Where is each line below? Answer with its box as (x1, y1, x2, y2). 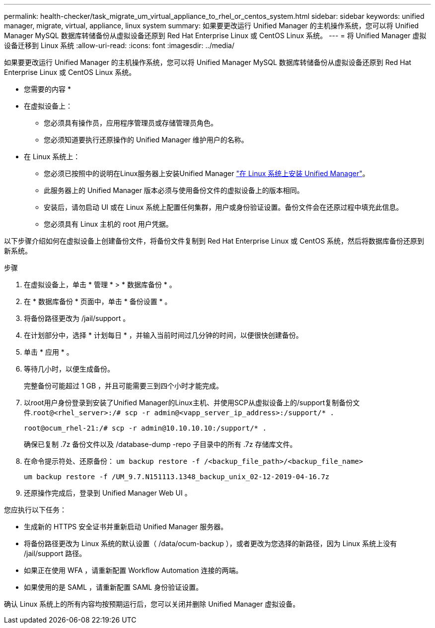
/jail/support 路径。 (24, 549, 86, 558)
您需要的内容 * (24, 85, 71, 93)
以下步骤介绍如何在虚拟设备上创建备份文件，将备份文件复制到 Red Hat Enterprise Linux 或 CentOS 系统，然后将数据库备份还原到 (4, 237, 425, 245)
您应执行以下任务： (4, 505, 67, 514)
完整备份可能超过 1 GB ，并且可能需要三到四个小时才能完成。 (24, 381, 223, 390)
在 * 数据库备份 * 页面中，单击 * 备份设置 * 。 (24, 297, 172, 306)
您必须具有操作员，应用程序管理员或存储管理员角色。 (44, 119, 217, 127)
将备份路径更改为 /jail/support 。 (24, 314, 130, 322)
